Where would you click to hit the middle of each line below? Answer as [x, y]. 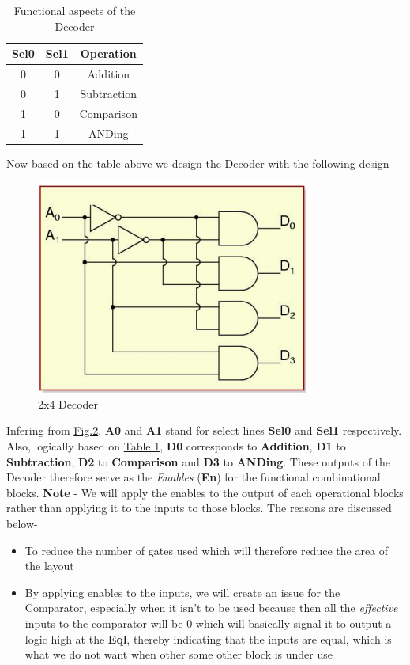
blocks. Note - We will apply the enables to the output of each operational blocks [205, 492]
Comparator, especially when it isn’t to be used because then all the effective [211, 608]
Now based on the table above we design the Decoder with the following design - [201, 163]
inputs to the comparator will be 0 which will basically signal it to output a [208, 623]
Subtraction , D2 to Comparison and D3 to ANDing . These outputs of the [199, 461]
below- [22, 523]
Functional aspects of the [75, 10]
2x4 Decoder [68, 403]
